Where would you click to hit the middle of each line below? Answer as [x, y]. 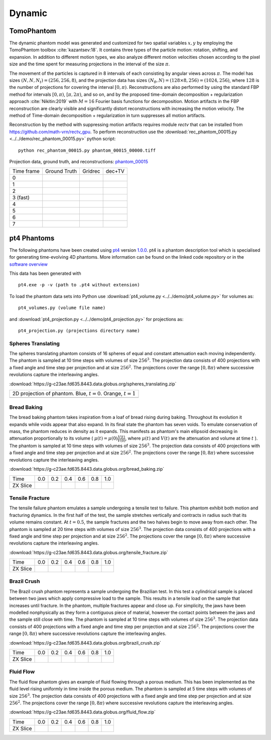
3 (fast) [21, 197]
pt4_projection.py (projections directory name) [79, 331]
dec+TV [115, 171]
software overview [28, 264]
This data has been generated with [45, 273]
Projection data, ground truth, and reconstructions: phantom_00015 [79, 161]
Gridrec [91, 171]
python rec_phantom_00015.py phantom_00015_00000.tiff [87, 150]
